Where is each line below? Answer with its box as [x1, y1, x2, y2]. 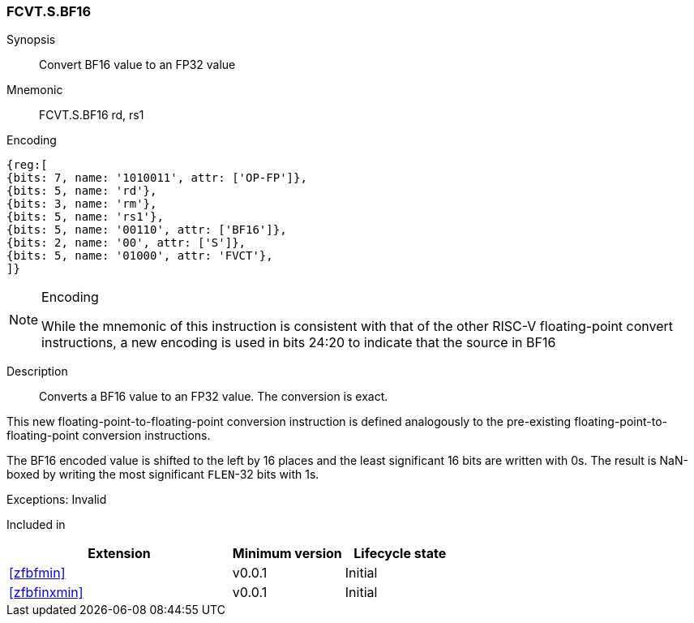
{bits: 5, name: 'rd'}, [6, 184, 157, 198]
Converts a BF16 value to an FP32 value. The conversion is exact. [39, 389, 388, 404]
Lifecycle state [353, 545, 447, 562]
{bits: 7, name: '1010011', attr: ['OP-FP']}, [6, 171, 307, 185]
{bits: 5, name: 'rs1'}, [6, 210, 164, 224]
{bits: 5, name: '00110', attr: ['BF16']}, [6, 223, 287, 237]
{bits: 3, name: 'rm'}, [6, 197, 157, 211]
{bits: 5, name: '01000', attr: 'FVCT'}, [6, 249, 273, 263]
